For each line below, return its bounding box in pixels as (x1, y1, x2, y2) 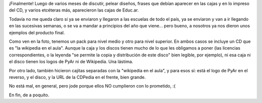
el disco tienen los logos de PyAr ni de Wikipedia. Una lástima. (9, 59, 133, 64)
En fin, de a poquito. (9, 92, 49, 98)
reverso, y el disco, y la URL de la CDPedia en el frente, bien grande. (9, 74, 146, 80)
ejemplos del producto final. (9, 29, 65, 36)
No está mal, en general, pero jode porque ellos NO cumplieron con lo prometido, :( (9, 83, 176, 89)
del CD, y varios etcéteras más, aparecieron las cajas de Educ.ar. (9, 7, 139, 13)
